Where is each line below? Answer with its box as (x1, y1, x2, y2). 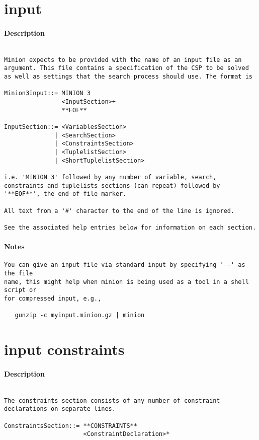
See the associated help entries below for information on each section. (4, 224, 256, 231)
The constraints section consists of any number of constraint (4, 397, 220, 404)
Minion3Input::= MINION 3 (4, 90, 91, 97)
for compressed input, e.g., (4, 295, 102, 303)
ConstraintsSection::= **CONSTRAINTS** (4, 422, 137, 429)
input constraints (4, 339, 125, 359)
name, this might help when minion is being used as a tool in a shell (4, 278, 249, 285)
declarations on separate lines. (4, 405, 116, 413)
